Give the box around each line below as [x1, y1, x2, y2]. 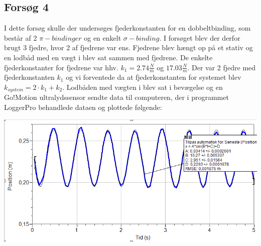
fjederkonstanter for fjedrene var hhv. [4, 62, 118, 72]
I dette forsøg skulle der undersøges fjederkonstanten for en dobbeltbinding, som [4, 23, 251, 33]
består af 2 [4, 32, 37, 43]
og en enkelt [84, 32, 121, 43]
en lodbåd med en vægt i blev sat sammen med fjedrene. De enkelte [4, 52, 213, 62]
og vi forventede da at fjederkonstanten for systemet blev [66, 72, 241, 82]
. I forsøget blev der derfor [159, 32, 240, 43]
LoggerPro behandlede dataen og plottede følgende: [4, 102, 162, 112]
